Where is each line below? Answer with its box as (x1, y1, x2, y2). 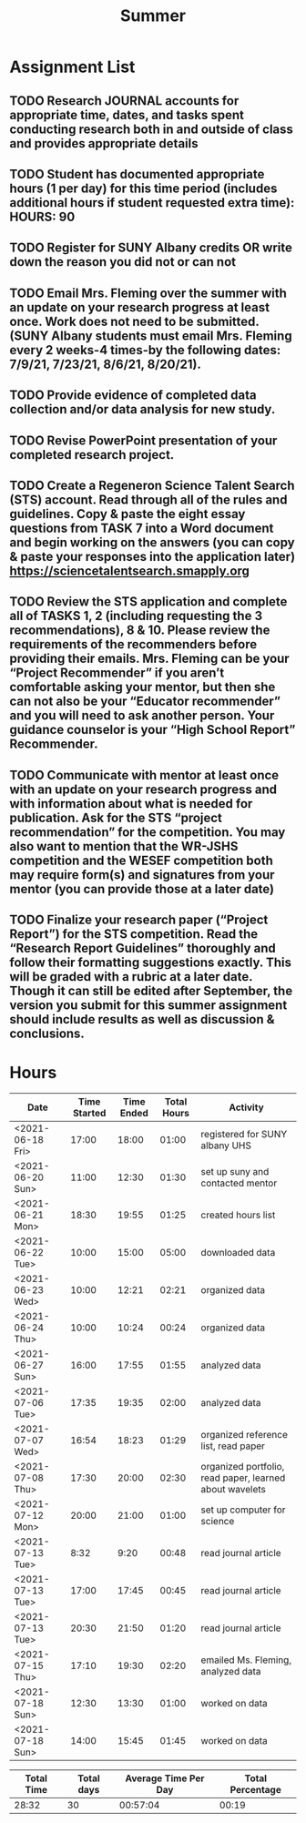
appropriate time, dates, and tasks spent (9, 107, 244, 123)
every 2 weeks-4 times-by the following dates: (9, 342, 281, 358)
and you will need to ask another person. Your (9, 708, 275, 724)
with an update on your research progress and (9, 781, 278, 797)
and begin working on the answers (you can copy (9, 535, 295, 550)
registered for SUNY (200, 1128, 288, 1141)
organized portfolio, (200, 1461, 285, 1473)
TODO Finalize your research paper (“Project (9, 912, 269, 928)
